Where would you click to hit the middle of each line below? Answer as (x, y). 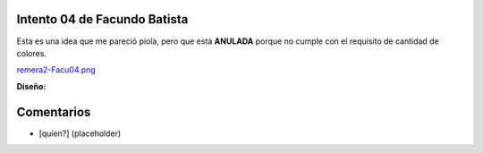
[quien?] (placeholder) (80, 133)
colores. (31, 53)
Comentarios (54, 112)
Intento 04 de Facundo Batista (102, 19)
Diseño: (31, 86)
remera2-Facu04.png (56, 70)
